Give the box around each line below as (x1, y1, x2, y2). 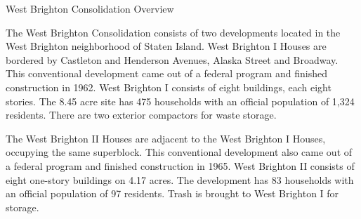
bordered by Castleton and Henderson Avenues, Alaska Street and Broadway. (6, 52, 339, 67)
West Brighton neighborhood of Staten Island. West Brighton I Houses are (6, 39, 327, 53)
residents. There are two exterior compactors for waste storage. (6, 107, 277, 122)
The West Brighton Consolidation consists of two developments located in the (6, 25, 341, 39)
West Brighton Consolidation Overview (6, 1, 174, 15)
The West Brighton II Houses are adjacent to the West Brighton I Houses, (6, 131, 326, 145)
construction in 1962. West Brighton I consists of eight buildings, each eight (6, 79, 332, 94)
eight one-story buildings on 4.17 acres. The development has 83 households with (6, 172, 354, 187)
